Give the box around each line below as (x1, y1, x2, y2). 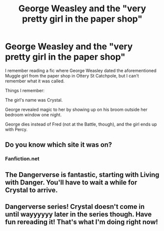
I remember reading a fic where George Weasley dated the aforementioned (5, 67, 157, 74)
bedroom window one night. (5, 111, 62, 118)
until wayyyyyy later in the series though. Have (5, 210, 152, 219)
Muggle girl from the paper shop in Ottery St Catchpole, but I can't (5, 73, 139, 78)
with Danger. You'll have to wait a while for (5, 178, 138, 186)
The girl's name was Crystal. (5, 97, 63, 103)
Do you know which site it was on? (5, 141, 113, 149)
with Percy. (5, 126, 28, 132)
